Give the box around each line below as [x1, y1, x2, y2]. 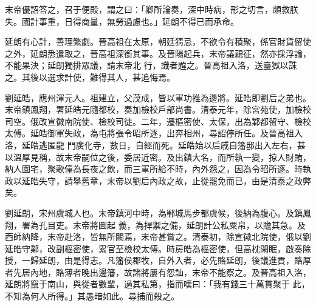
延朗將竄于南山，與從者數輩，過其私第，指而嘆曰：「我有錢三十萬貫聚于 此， [5, 278, 310, 290]
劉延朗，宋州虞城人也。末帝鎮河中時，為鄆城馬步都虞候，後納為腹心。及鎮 [5, 206, 303, 219]
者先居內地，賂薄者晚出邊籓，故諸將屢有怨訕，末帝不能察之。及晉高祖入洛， [5, 265, 311, 278]
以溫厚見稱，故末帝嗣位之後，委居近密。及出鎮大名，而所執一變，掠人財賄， [5, 150, 311, 163]
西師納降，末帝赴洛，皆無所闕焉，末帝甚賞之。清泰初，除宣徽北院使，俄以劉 [5, 230, 311, 243]
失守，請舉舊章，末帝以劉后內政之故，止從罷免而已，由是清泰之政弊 [38, 174, 311, 187]
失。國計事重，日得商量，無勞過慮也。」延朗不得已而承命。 [5, 15, 239, 27]
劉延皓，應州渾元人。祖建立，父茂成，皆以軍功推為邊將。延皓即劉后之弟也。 [5, 91, 311, 104]
